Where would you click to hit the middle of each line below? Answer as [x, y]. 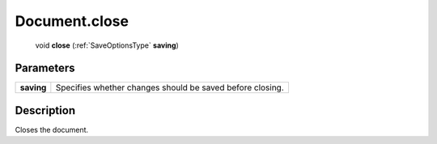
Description [45, 110]
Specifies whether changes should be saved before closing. [170, 87]
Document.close [72, 21]
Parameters [45, 68]
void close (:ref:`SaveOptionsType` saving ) [107, 45]
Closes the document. [52, 129]
